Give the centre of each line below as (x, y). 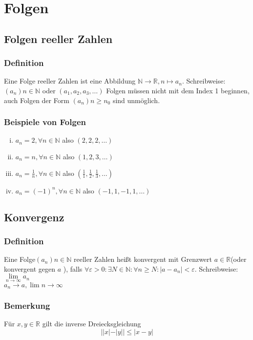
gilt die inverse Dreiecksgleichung (92, 324)
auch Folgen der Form (37, 100)
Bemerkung (27, 305)
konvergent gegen (30, 268)
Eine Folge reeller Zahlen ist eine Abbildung (70, 81)
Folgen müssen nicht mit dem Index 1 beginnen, (178, 90)
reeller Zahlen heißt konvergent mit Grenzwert (143, 259)
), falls (73, 268)
